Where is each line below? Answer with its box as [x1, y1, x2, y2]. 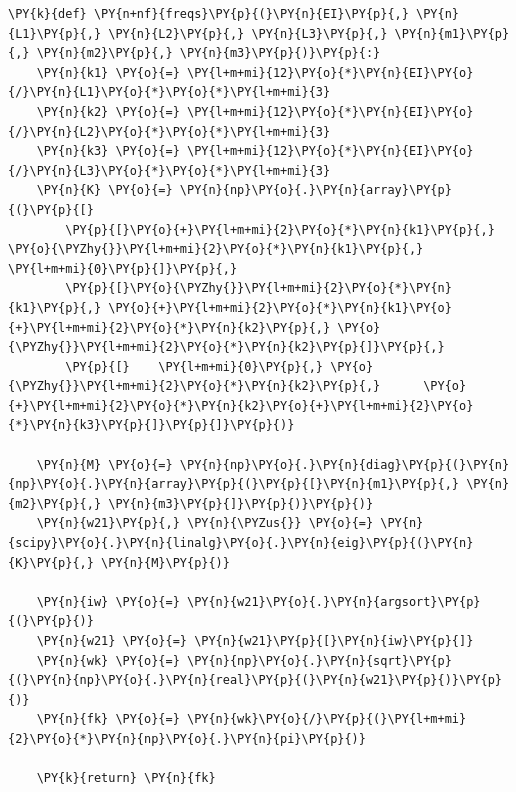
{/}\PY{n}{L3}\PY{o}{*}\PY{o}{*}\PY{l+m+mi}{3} [8, 163, 331, 178]
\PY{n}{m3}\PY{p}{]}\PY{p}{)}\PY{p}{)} [108, 496, 374, 511]
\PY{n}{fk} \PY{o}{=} [36, 712, 180, 727]
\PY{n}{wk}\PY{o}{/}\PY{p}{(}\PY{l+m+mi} [186, 712, 467, 727]
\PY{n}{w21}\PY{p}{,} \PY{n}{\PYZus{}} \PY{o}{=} [36, 516, 374, 531]
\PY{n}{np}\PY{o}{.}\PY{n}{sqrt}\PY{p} [186, 653, 452, 668]
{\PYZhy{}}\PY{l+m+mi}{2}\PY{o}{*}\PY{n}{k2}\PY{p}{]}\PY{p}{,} [8, 340, 445, 355]
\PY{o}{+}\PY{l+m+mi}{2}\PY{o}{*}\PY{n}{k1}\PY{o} [108, 300, 452, 315]
